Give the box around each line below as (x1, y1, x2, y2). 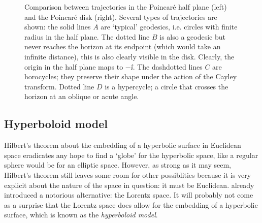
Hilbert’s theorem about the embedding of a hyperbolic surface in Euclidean (4, 140, 241, 150)
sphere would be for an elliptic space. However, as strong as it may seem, (4, 160, 231, 170)
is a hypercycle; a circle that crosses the (105, 81, 228, 91)
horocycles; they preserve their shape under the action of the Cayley (24, 71, 237, 82)
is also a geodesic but (159, 31, 225, 42)
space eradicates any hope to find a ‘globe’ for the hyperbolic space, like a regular (4, 149, 258, 160)
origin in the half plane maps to (24, 61, 123, 72)
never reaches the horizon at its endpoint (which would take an (24, 41, 221, 52)
